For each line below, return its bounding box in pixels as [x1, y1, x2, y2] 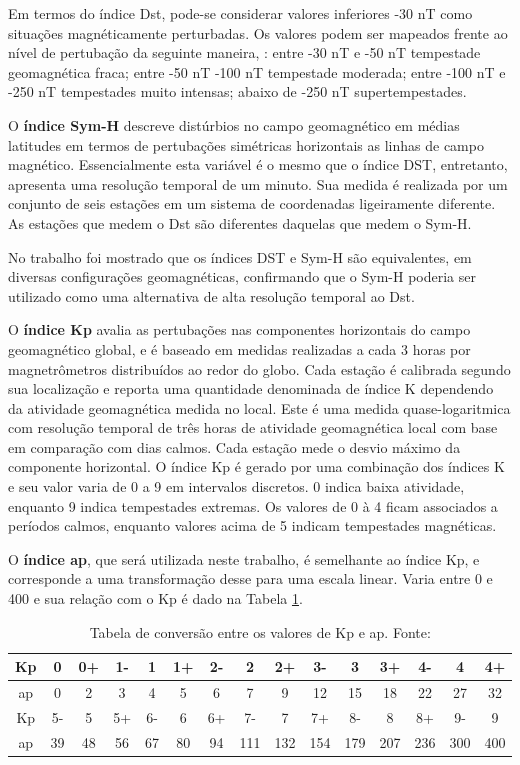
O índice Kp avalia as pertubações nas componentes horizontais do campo [8, 319, 471, 340]
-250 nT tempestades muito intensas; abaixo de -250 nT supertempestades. [8, 81, 467, 102]
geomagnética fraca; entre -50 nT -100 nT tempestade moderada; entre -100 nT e [8, 61, 506, 82]
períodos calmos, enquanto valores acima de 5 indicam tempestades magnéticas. [8, 515, 497, 536]
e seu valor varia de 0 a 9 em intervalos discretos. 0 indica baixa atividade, [8, 476, 465, 497]
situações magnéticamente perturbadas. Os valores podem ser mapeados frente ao [8, 22, 508, 43]
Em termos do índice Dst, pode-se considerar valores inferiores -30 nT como [8, 3, 473, 23]
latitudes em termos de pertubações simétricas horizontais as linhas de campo [8, 134, 484, 155]
